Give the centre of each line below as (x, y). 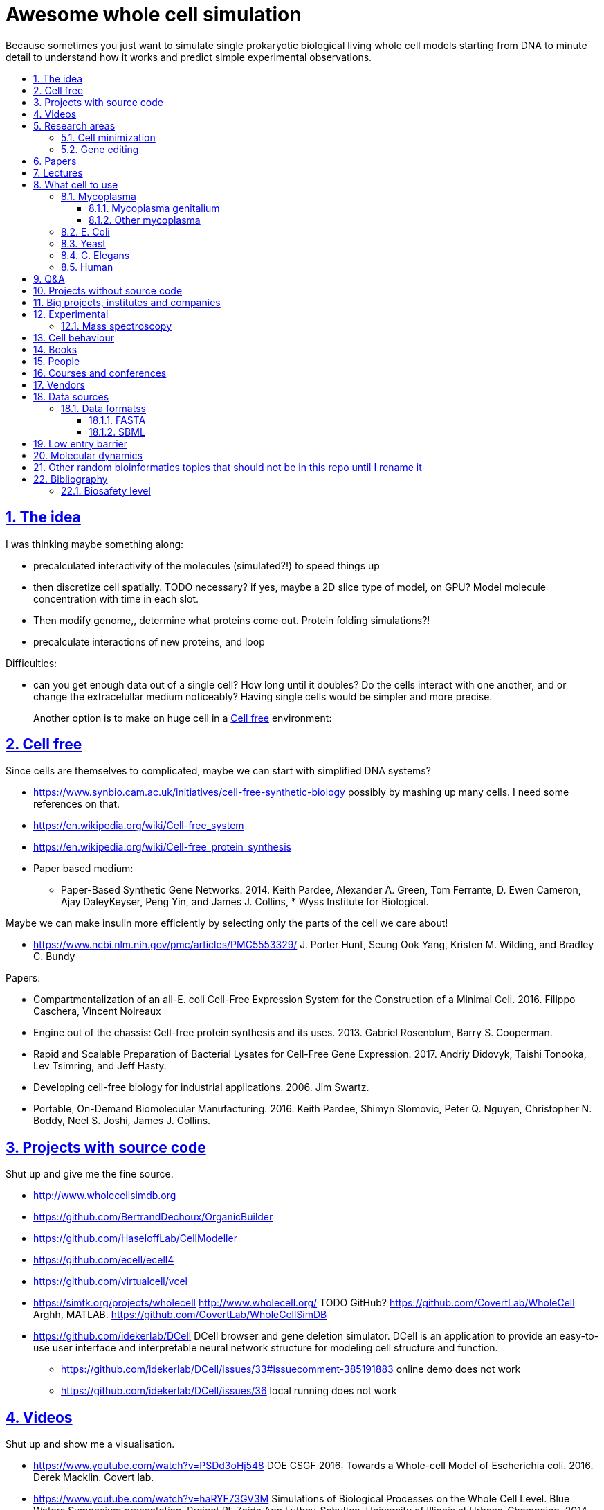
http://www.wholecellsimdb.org (105, 1196)
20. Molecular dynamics (88, 455)
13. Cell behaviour (74, 337)
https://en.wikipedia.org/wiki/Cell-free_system (139, 826)
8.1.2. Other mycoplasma (145, 220)
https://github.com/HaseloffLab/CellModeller (135, 1238)
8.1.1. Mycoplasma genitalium (154, 208)
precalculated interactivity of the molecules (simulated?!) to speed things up (207, 565)
